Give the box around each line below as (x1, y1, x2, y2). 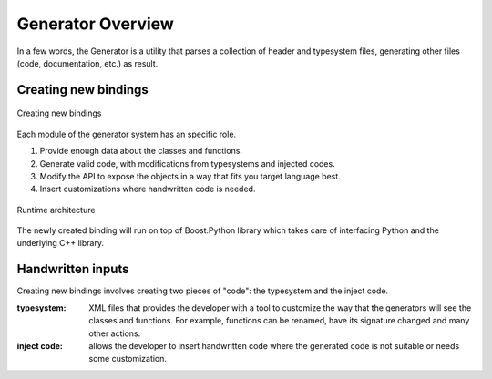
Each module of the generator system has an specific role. (16, 128, 237, 139)
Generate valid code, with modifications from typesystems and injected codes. (39, 158, 336, 169)
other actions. (88, 328, 141, 339)
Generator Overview (16, 14, 175, 34)
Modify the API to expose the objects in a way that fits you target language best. (39, 170, 341, 181)
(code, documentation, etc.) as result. (16, 57, 159, 68)
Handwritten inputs (16, 261, 129, 277)
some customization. (88, 353, 168, 364)
